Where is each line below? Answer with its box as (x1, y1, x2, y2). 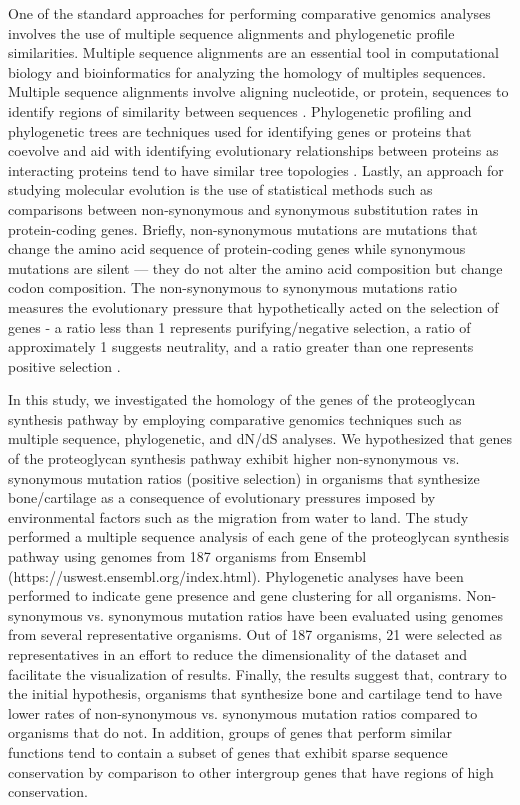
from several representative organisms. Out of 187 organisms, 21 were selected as (8, 624, 502, 645)
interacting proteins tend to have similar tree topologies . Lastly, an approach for (8, 159, 504, 180)
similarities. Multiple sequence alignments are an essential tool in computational (8, 42, 499, 63)
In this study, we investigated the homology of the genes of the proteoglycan (8, 389, 476, 410)
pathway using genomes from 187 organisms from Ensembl (8, 546, 367, 567)
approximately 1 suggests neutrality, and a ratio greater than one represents (8, 336, 474, 357)
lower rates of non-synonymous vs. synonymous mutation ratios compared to (8, 702, 478, 723)
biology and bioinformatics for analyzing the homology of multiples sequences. (8, 61, 486, 82)
